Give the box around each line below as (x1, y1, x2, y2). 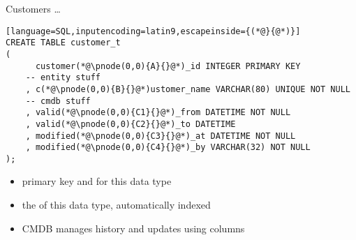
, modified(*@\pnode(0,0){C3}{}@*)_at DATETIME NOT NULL (25, 130, 296, 141)
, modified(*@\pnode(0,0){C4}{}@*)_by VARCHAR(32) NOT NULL (25, 142, 311, 153)
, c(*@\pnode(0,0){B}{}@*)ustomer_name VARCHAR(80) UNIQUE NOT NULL (25, 84, 350, 94)
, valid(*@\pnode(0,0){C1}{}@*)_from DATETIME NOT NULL (25, 107, 291, 118)
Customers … (6, 1, 61, 15)
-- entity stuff (25, 73, 101, 83)
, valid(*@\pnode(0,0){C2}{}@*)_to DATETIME (25, 119, 236, 129)
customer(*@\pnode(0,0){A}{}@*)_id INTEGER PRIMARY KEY (35, 61, 301, 71)
